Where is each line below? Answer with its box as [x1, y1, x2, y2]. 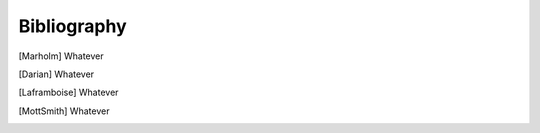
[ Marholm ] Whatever [18, 50, 104, 62]
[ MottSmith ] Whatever [18, 105, 110, 117]
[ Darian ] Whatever [18, 68, 95, 80]
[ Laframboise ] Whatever [18, 86, 119, 99]
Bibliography [18, 15, 127, 37]
